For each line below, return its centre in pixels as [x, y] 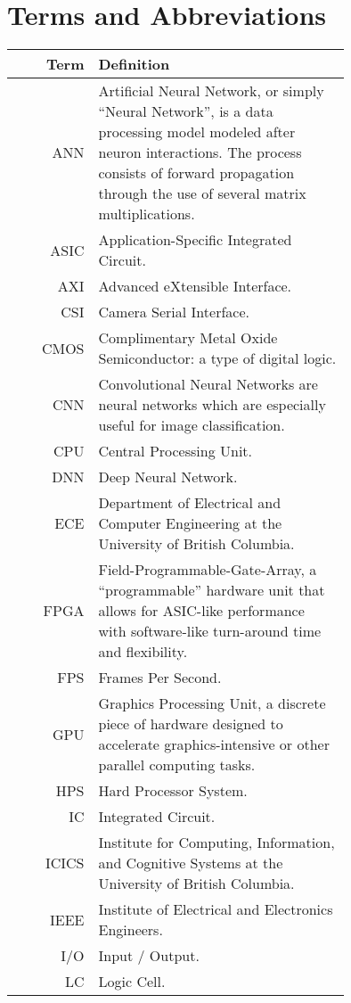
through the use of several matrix [202, 193]
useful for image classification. [192, 425]
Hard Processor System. [173, 791]
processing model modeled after [197, 132]
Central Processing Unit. [175, 451]
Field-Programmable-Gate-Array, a [208, 570]
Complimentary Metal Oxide [188, 338]
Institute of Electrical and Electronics [216, 909]
